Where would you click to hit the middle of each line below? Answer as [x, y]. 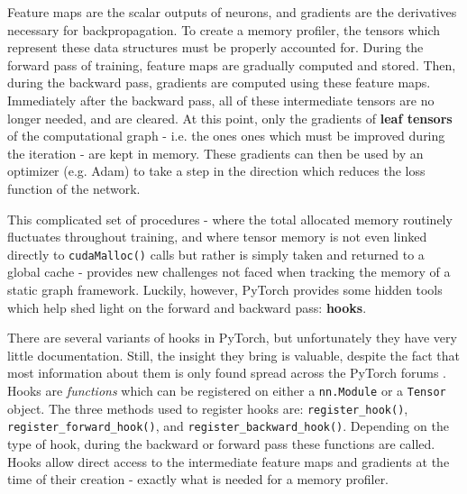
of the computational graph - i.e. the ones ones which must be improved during [226, 136]
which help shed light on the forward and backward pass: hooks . [187, 307]
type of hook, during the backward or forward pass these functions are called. [221, 443]
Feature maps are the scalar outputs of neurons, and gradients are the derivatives [232, 12]
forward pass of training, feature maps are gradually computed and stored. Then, [232, 64]
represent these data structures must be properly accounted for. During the [215, 47]
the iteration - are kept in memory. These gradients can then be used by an [215, 153]
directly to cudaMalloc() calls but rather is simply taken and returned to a [216, 254]
